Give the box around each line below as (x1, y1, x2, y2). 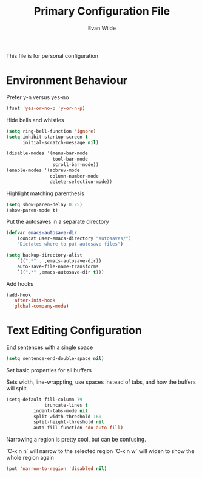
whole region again (6, 454, 55, 462)
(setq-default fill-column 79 (6, 397, 83, 403)
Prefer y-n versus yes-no (6, 93, 69, 101)
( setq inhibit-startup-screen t (6, 134, 88, 140)
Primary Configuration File (33, 4, 170, 18)
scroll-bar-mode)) (52, 162, 99, 168)
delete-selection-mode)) (49, 178, 113, 185)
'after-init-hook (12, 297, 56, 303)
